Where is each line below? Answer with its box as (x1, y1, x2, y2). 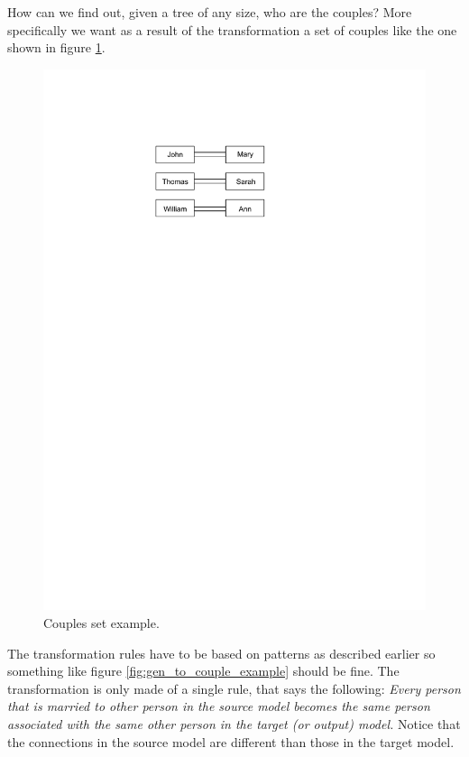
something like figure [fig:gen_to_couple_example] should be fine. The (7, 661, 400, 680)
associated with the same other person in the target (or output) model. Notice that (7, 715, 461, 734)
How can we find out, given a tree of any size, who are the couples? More (7, 3, 412, 21)
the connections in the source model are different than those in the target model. (7, 732, 455, 751)
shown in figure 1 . (7, 38, 106, 57)
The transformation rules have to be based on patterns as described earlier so (7, 643, 436, 662)
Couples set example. (43, 614, 160, 632)
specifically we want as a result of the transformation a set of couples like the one (7, 20, 457, 39)
